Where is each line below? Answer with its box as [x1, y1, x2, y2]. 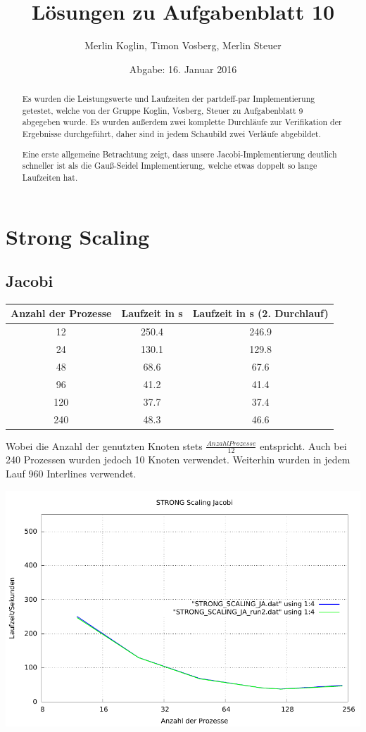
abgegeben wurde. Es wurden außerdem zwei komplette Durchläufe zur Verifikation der [22, 116, 342, 128]
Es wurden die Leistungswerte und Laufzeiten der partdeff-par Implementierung [22, 93, 315, 105]
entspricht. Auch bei [260, 438, 347, 453]
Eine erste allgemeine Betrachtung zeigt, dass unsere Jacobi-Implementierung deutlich [22, 148, 337, 160]
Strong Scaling [6, 221, 150, 250]
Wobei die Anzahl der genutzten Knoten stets [6, 438, 203, 453]
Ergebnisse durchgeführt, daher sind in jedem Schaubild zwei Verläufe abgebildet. [22, 128, 321, 140]
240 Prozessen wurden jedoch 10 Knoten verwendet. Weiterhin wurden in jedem [6, 452, 351, 467]
